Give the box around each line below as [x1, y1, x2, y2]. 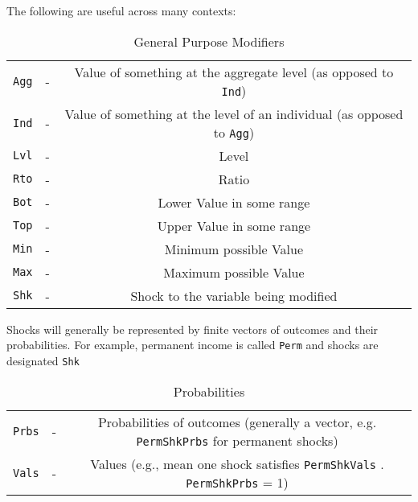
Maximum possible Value [163, 262, 305, 282]
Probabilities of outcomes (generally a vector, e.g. [97, 412, 377, 431]
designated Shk [6, 352, 80, 368]
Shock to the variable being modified [130, 286, 338, 305]
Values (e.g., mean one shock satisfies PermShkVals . [90, 454, 384, 473]
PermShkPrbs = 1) [186, 472, 289, 492]
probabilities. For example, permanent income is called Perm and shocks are [6, 336, 379, 353]
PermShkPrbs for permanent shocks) [136, 430, 338, 450]
